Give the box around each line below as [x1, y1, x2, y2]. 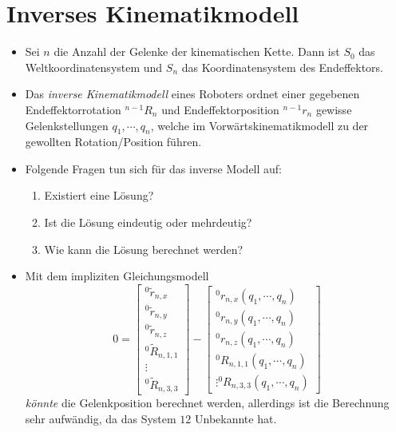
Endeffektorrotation [25, 101, 121, 117]
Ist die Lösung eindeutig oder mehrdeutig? [44, 214, 252, 231]
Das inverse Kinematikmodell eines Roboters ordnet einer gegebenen [25, 85, 360, 102]
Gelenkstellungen [25, 117, 109, 133]
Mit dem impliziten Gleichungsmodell [25, 268, 209, 284]
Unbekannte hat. [195, 410, 277, 426]
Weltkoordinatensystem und [25, 58, 163, 75]
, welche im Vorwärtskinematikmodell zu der [150, 117, 369, 133]
